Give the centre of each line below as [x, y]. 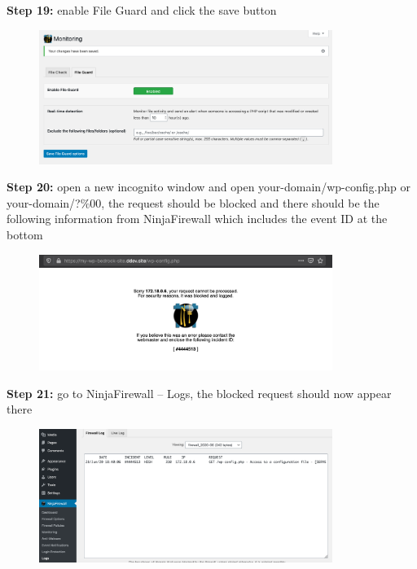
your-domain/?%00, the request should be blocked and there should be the [193, 202]
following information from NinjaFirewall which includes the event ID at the [197, 219]
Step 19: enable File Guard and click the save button [142, 10]
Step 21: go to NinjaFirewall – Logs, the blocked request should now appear [199, 393]
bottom [25, 235]
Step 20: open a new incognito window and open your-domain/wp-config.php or [208, 187]
